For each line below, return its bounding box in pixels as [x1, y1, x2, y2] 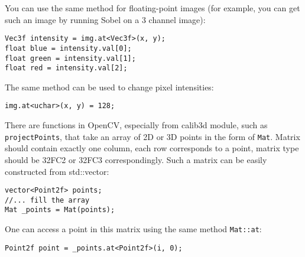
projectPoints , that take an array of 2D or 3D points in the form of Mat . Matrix [5, 130, 300, 142]
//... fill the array [5, 196, 90, 204]
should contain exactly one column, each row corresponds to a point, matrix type [5, 142, 299, 154]
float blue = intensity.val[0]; [5, 44, 132, 53]
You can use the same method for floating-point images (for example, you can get [5, 2, 300, 14]
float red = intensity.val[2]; [5, 64, 128, 73]
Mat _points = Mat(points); [5, 206, 115, 214]
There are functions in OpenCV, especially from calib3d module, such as [5, 119, 268, 131]
